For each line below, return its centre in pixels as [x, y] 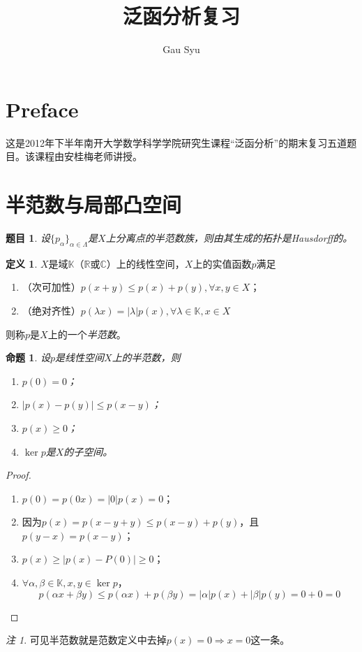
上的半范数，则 [146, 357]
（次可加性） [51, 287]
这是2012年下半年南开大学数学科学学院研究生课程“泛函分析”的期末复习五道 [176, 142]
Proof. [18, 475]
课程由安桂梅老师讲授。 [88, 156]
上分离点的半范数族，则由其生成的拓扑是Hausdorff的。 [229, 237]
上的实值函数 [222, 263]
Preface [42, 109]
